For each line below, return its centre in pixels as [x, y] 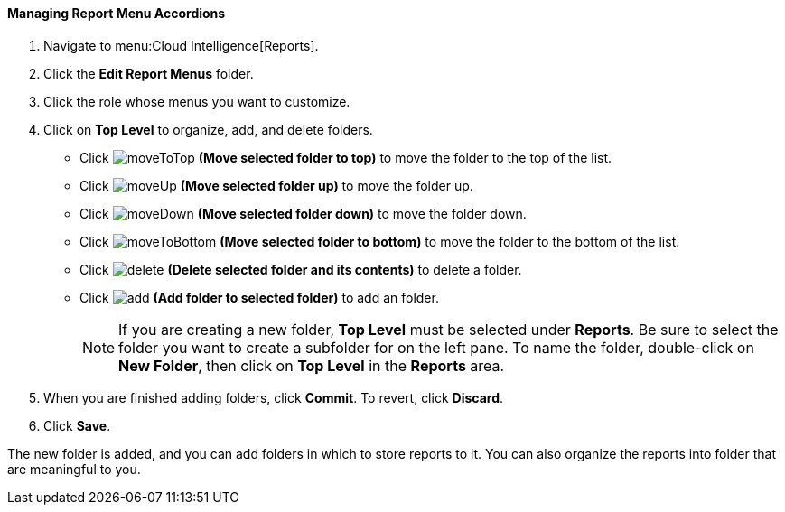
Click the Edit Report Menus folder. [149, 73]
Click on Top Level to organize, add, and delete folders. [208, 129]
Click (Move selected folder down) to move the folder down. [303, 213]
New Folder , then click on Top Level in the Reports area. [312, 365]
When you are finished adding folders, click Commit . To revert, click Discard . [274, 397]
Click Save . [77, 425]
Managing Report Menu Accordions [117, 13]
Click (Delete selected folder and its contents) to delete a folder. [301, 269]
